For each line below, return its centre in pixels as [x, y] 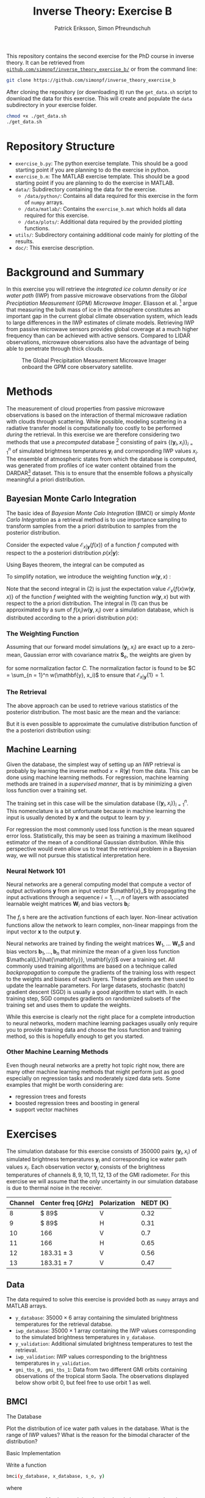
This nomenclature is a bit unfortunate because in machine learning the [96, 811]
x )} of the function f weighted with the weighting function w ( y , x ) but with [98, 597]
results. [25, 241]
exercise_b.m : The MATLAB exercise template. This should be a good [102, 176]
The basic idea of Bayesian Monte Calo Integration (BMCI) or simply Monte [101, 513]
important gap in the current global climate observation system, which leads [102, 316]
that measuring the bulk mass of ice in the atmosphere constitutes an [93, 310]
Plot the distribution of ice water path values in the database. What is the [98, 1428]
